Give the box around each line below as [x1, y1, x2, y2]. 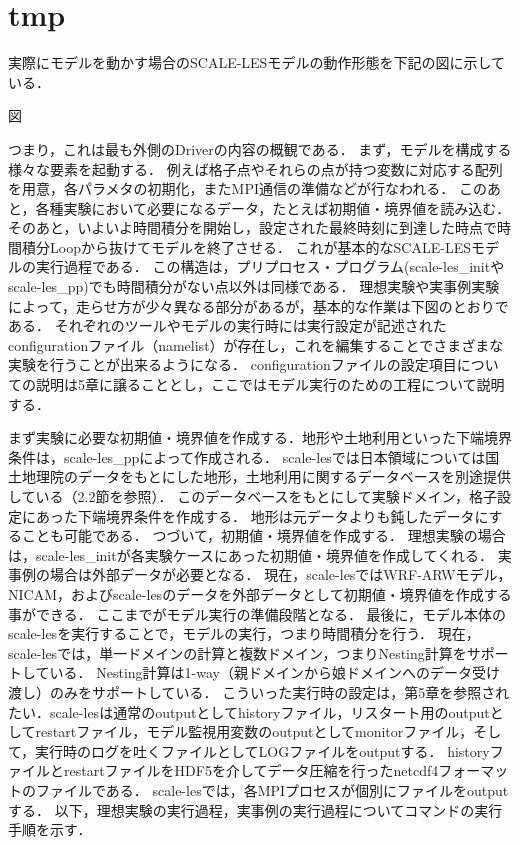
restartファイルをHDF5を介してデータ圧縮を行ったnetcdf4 [63, 760, 439, 781]
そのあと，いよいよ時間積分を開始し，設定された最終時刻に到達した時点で [8, 217, 497, 238]
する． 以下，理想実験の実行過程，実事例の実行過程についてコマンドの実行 [8, 799, 503, 820]
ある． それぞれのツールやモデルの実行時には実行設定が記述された [8, 315, 447, 336]
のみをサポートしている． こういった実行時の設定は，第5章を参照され [49, 681, 510, 702]
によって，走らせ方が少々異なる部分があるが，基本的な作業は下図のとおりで [8, 295, 509, 316]
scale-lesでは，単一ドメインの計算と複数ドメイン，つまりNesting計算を [8, 642, 467, 663]
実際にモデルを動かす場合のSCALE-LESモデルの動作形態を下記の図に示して [8, 52, 505, 73]
